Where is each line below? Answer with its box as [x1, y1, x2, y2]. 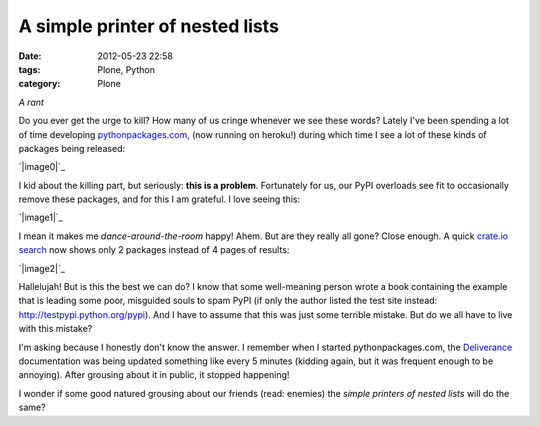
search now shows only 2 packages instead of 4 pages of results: [18, 244, 290, 256]
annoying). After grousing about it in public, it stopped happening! [18, 369, 290, 381]
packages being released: [18, 142, 126, 154]
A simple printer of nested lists [18, 15, 280, 37]
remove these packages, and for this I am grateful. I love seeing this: [18, 193, 300, 205]
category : [18, 78, 61, 90]
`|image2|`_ [18, 262, 65, 274]
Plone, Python [97, 63, 155, 75]
